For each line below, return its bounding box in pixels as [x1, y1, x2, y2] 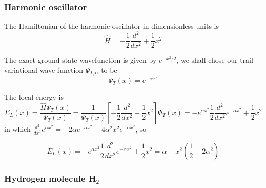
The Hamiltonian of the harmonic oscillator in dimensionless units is [4, 21, 219, 31]
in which [4, 123, 31, 134]
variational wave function [4, 64, 84, 75]
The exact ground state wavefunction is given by [4, 54, 157, 65]
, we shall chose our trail [176, 54, 253, 65]
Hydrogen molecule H [4, 172, 96, 184]
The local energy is [4, 91, 64, 102]
